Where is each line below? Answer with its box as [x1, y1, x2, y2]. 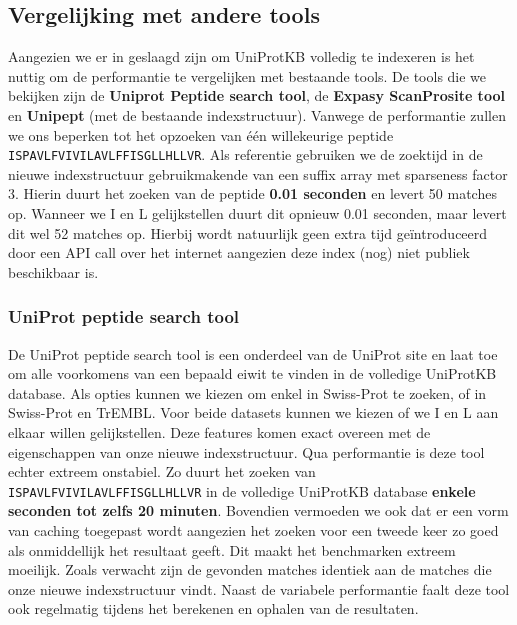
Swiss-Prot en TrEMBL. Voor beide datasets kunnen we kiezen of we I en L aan [8, 402, 499, 423]
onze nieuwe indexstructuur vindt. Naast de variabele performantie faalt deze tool [8, 578, 510, 599]
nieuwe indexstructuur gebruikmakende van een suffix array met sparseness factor [8, 163, 508, 184]
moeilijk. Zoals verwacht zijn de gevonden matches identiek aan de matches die [8, 559, 492, 580]
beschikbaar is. [8, 261, 99, 282]
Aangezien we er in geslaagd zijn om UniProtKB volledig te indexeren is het [8, 46, 475, 67]
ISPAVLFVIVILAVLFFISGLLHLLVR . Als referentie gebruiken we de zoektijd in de [8, 144, 483, 165]
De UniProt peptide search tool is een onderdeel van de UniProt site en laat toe [8, 343, 498, 364]
